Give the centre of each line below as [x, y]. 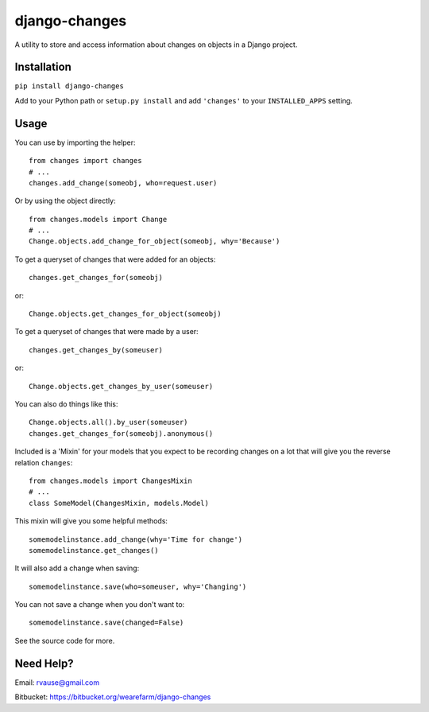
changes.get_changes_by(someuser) [96, 350]
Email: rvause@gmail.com [57, 682]
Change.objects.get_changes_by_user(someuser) [121, 386]
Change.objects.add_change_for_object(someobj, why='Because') [155, 241]
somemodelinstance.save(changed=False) [106, 623]
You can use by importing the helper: [75, 142]
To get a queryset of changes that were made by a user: [106, 332]
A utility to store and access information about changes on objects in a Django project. [156, 45]
